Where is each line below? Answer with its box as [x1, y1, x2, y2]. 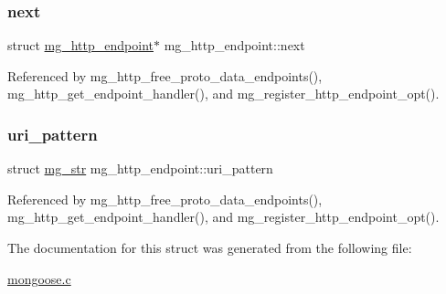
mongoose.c [7, 268, 71, 288]
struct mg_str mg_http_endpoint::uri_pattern [7, 159, 273, 178]
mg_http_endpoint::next [164, 36, 305, 55]
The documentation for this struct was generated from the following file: [7, 238, 412, 257]
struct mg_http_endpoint [7, 36, 154, 55]
